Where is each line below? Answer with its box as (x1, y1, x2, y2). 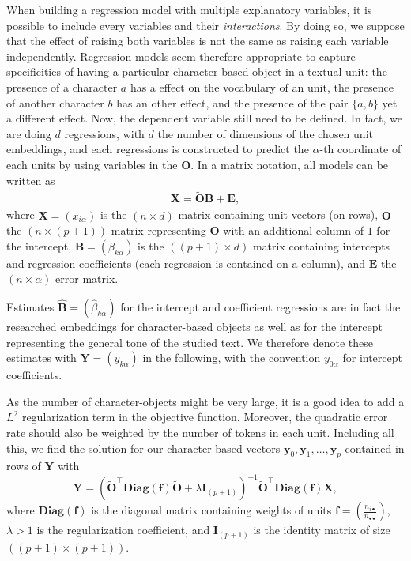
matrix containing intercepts (252, 237, 390, 254)
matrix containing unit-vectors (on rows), (178, 206, 379, 223)
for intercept (342, 349, 402, 366)
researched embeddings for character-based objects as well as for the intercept (6, 318, 383, 334)
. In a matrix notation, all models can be (190, 156, 389, 172)
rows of (6, 457, 41, 474)
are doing (6, 125, 51, 141)
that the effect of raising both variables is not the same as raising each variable (6, 32, 389, 49)
